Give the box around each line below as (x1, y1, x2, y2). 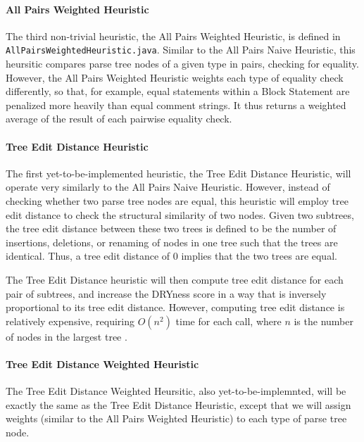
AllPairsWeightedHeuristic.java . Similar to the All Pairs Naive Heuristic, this (6, 42, 356, 57)
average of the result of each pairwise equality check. (6, 111, 232, 126)
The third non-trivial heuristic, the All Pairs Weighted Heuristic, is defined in (6, 28, 341, 43)
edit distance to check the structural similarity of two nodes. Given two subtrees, (6, 207, 354, 222)
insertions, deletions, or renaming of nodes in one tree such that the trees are (6, 234, 338, 249)
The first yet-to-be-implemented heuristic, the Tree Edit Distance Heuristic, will (6, 165, 351, 180)
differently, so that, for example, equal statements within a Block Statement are (6, 84, 350, 99)
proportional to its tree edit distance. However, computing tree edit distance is (6, 300, 345, 315)
